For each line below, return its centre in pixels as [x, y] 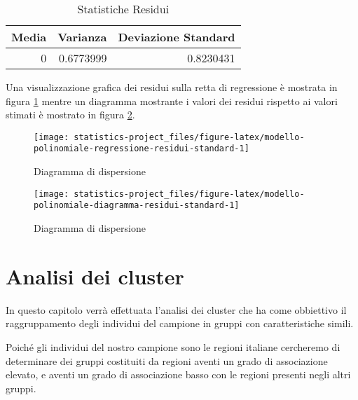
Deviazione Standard [177, 37]
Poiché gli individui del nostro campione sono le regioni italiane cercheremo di [173, 346]
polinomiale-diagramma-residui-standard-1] [137, 206]
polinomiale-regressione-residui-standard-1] [142, 149]
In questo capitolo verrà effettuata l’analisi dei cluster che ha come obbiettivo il [176, 309]
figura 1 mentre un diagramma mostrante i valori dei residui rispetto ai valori [172, 101]
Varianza [82, 37]
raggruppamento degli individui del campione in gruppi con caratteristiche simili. [180, 323]
